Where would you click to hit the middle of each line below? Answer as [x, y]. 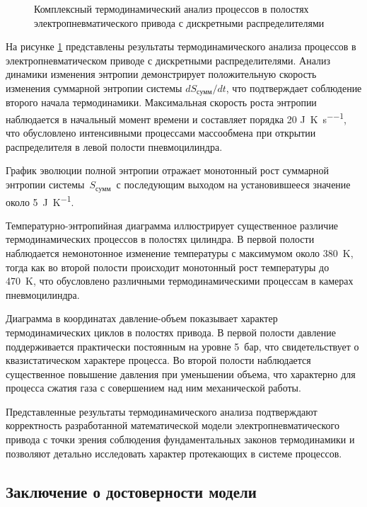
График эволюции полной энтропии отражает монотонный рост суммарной [168, 170]
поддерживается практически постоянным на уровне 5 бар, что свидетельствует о [182, 346]
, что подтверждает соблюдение [294, 87]
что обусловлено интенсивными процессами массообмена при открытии [161, 133]
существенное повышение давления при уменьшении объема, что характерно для [181, 374]
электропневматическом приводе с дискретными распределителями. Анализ [168, 60]
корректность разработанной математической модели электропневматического [173, 425]
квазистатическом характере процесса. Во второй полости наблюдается [158, 360]
